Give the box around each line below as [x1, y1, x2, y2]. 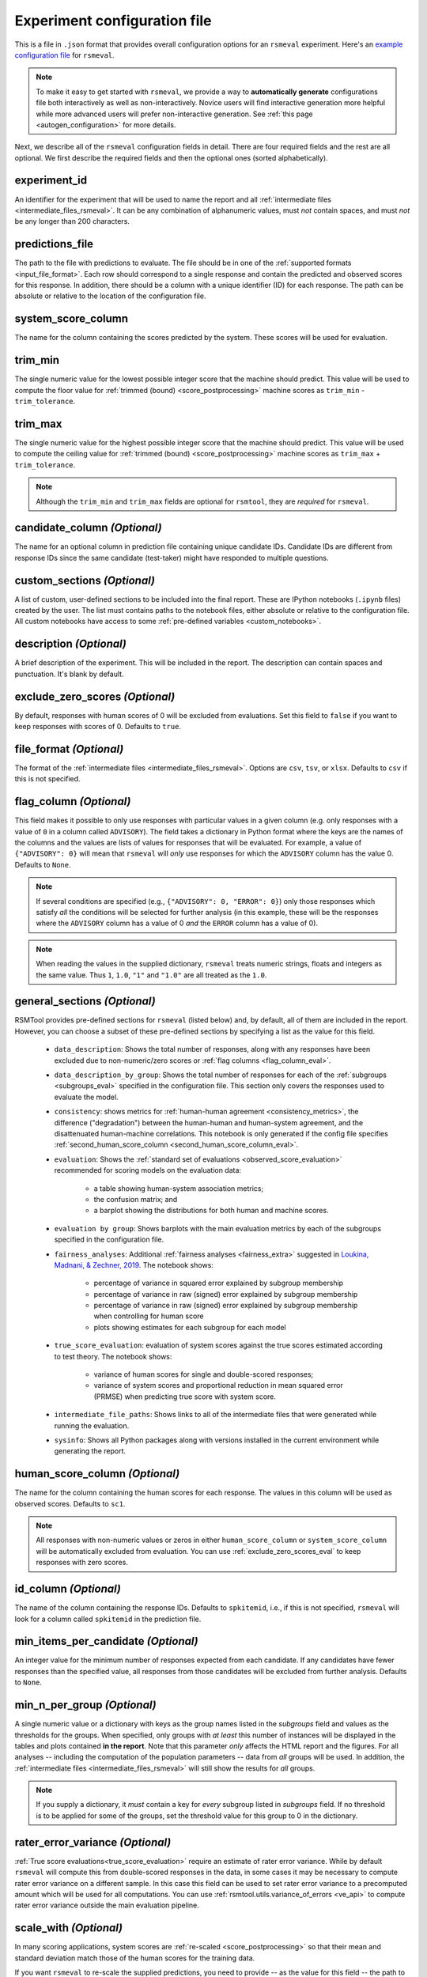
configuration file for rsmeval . [14, 50, 115, 59]
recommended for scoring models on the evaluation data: [54, 1166, 241, 1175]
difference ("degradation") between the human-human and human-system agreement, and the [54, 1117, 364, 1127]
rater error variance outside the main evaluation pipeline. [14, 1900, 199, 1910]
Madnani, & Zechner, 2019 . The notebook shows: [54, 1260, 213, 1269]
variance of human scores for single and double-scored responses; [93, 1370, 314, 1379]
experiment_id [14, 174, 88, 187]
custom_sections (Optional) [14, 573, 156, 587]
